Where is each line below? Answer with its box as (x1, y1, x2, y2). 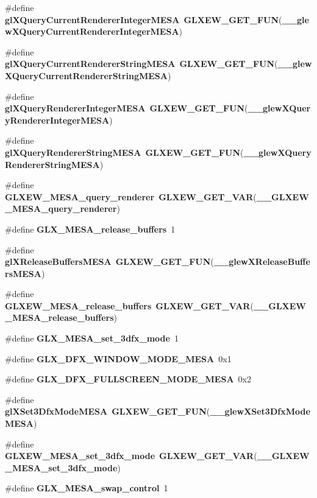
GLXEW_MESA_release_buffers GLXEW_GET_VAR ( (5, 299, 254, 312)
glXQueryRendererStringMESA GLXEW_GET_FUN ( (5, 146, 244, 158)
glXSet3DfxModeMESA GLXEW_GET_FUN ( (5, 405, 210, 418)
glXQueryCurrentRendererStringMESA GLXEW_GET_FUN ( (5, 57, 278, 70)
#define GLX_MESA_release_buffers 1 (5, 222, 176, 235)
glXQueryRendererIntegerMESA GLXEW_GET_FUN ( (5, 102, 248, 114)
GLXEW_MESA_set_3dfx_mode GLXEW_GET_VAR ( (5, 449, 257, 462)
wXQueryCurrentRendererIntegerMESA (5, 25, 179, 38)
